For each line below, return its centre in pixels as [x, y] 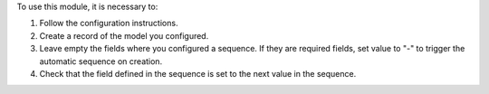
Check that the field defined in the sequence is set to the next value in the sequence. [198, 73]
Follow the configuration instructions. [109, 23]
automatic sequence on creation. [101, 61]
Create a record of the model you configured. [124, 35]
